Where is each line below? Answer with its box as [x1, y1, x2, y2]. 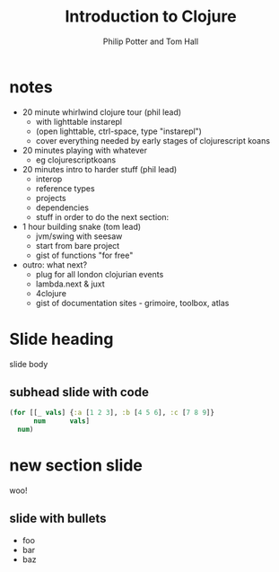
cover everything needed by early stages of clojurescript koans [35, 135, 271, 145]
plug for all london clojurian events [35, 268, 164, 279]
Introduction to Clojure [65, 6, 237, 27]
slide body [9, 358, 48, 369]
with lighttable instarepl [35, 116, 123, 127]
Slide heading [9, 329, 114, 349]
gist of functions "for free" [35, 250, 134, 260]
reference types [35, 182, 96, 194]
